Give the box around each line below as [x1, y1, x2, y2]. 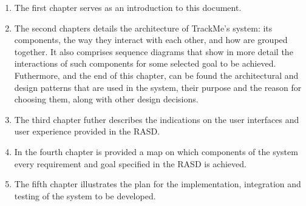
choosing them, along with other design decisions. [14, 93, 199, 105]
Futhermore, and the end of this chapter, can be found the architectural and [14, 68, 299, 81]
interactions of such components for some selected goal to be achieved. [14, 57, 276, 70]
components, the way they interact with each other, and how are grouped [14, 33, 288, 46]
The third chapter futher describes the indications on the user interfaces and [14, 113, 299, 125]
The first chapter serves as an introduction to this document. [14, 1, 242, 13]
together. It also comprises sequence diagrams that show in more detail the [14, 45, 293, 58]
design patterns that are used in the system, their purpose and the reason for [14, 81, 302, 93]
